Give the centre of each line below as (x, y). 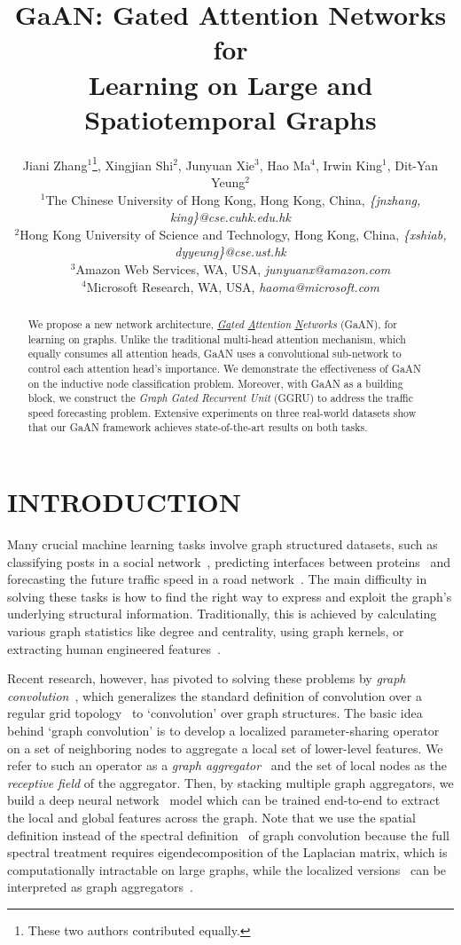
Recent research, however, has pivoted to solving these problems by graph (207, 678)
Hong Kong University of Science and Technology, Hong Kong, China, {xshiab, (233, 234)
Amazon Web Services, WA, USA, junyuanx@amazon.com (233, 268)
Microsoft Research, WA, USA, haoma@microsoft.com (233, 286)
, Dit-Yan (413, 165)
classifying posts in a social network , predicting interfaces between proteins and (229, 561)
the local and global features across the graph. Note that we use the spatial (211, 817)
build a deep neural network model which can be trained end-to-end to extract (224, 800)
